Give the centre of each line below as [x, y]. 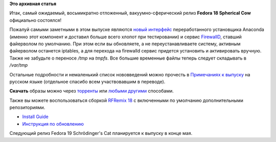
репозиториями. [27, 107]
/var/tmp [19, 65]
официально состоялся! [35, 20]
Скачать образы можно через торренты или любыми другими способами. [91, 91]
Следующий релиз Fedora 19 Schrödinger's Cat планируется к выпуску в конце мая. [101, 133]
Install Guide [35, 117]
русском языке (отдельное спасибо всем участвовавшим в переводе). [87, 81]
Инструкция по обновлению [53, 124]
